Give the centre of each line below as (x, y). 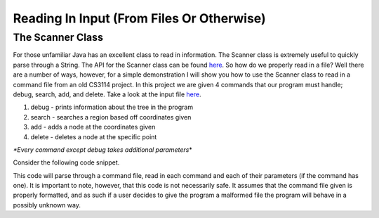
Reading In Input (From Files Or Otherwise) (139, 18)
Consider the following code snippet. (66, 162)
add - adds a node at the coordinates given (93, 127)
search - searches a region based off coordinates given (111, 117)
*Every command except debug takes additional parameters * (102, 149)
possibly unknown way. (47, 205)
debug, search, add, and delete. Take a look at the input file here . (107, 94)
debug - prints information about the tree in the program (112, 107)
